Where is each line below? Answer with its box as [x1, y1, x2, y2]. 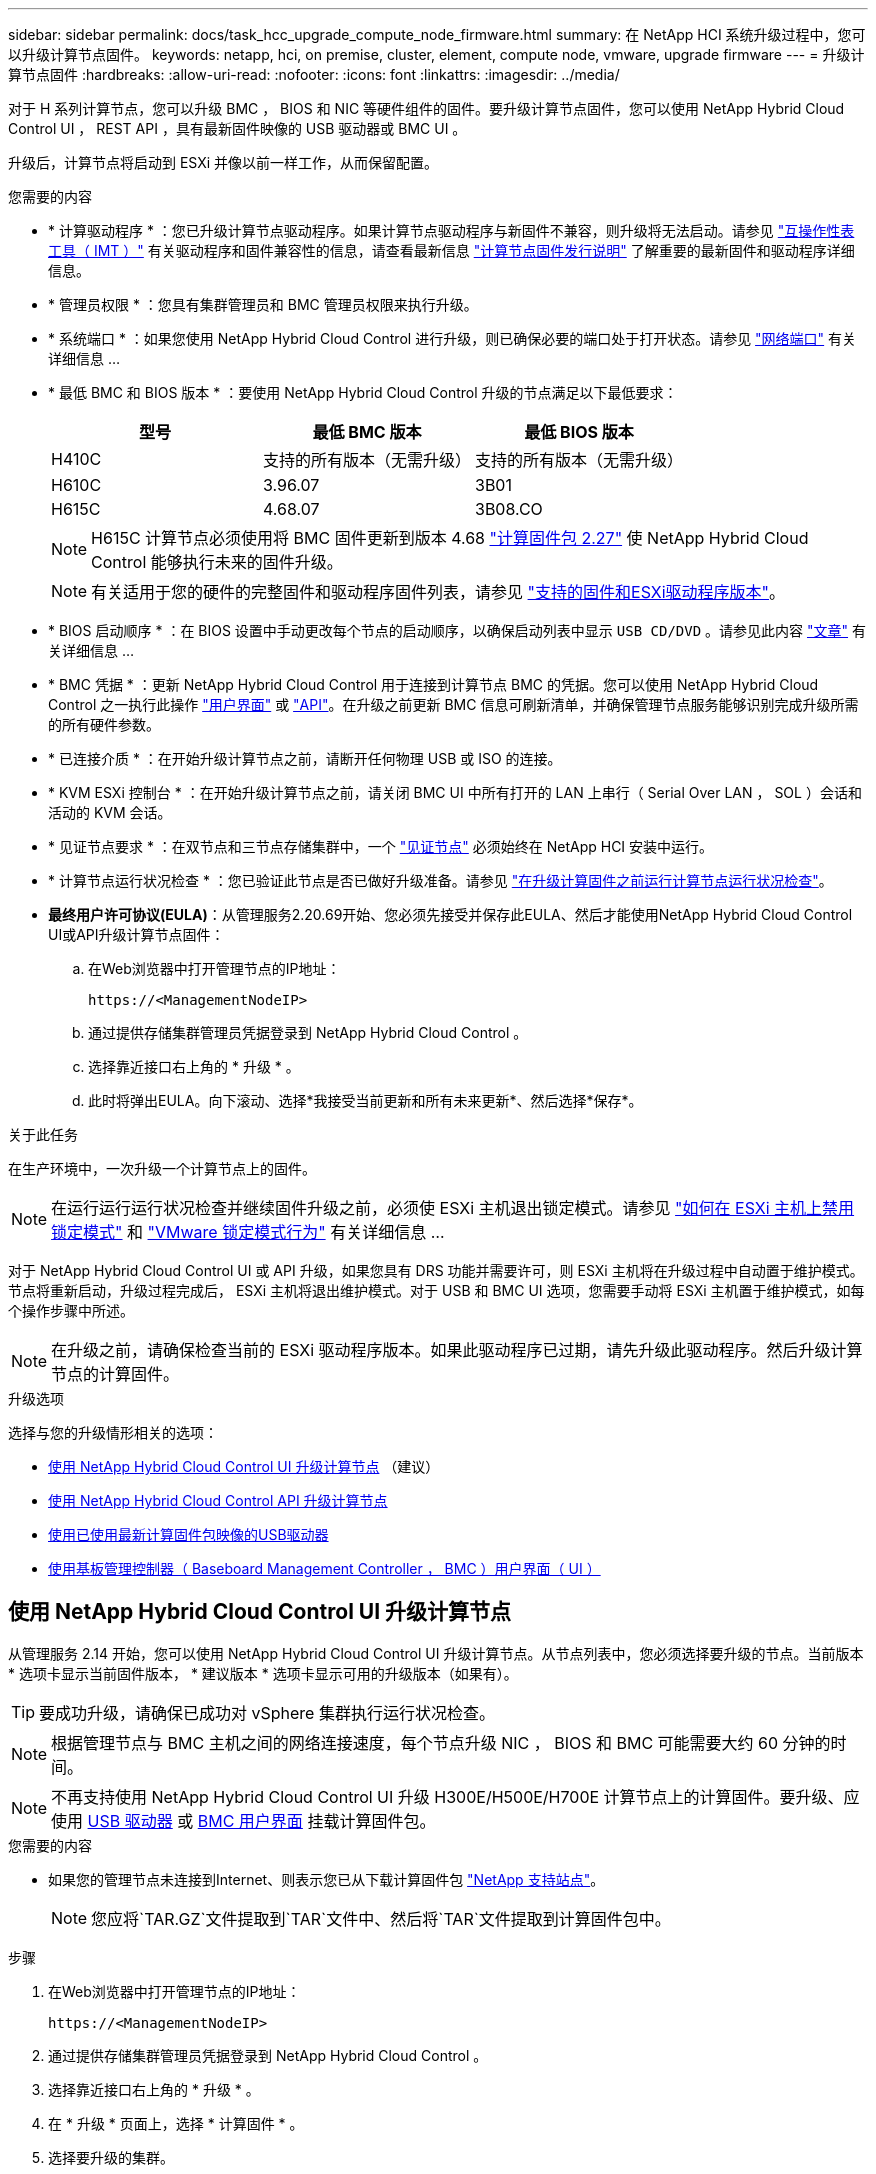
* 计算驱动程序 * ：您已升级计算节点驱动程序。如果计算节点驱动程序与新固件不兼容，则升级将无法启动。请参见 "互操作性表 [48, 222, 855, 239]
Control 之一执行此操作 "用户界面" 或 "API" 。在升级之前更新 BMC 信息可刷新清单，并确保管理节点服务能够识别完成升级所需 [48, 696, 859, 713]
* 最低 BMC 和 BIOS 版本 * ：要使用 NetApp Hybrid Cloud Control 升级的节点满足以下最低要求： [48, 384, 678, 401]
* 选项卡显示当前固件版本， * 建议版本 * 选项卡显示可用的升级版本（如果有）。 [8, 1664, 518, 1682]
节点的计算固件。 [51, 1364, 180, 1384]
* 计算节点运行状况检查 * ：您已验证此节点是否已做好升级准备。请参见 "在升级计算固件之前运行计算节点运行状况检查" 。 [48, 872, 833, 889]
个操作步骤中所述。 [8, 1302, 134, 1319]
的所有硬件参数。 [48, 716, 160, 733]
